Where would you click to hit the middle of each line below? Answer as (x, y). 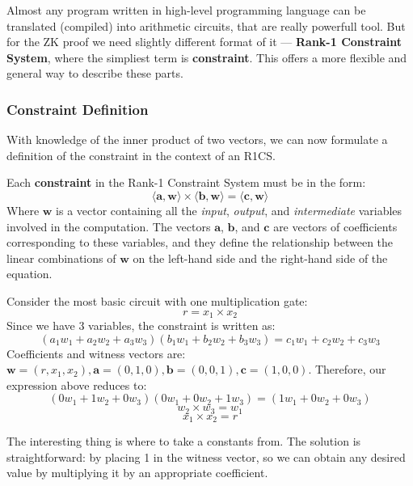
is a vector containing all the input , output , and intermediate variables (229, 210)
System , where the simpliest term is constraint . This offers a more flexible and (207, 57)
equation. (29, 274)
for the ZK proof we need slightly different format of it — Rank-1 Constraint (204, 42)
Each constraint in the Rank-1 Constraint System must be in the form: (186, 182)
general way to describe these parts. (95, 73)
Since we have (41, 325)
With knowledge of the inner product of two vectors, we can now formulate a (197, 139)
